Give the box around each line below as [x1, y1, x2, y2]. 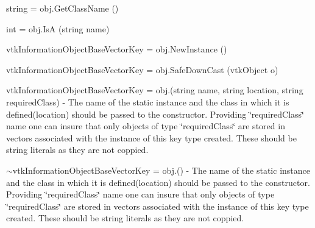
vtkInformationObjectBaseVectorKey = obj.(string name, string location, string [6, 84, 303, 96]
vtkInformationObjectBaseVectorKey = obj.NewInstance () [6, 43, 227, 55]
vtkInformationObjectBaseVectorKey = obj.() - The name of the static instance [12, 163, 310, 176]
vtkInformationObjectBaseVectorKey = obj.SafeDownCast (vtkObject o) [6, 63, 278, 76]
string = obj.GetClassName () [6, 2, 119, 14]
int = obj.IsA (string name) [6, 22, 110, 35]
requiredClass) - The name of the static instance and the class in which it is [6, 95, 289, 108]
